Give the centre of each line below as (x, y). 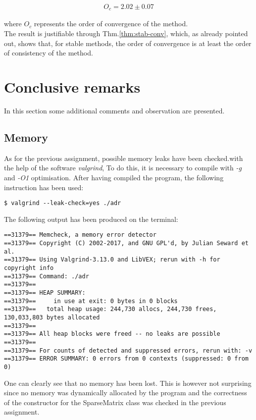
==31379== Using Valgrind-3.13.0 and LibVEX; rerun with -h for (112, 260)
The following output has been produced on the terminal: (91, 219)
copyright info (29, 268)
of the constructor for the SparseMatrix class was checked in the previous (115, 402)
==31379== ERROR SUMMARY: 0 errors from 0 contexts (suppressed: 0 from (126, 359)
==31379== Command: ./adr (47, 276)
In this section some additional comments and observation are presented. (114, 110)
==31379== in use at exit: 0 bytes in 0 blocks (91, 301)
